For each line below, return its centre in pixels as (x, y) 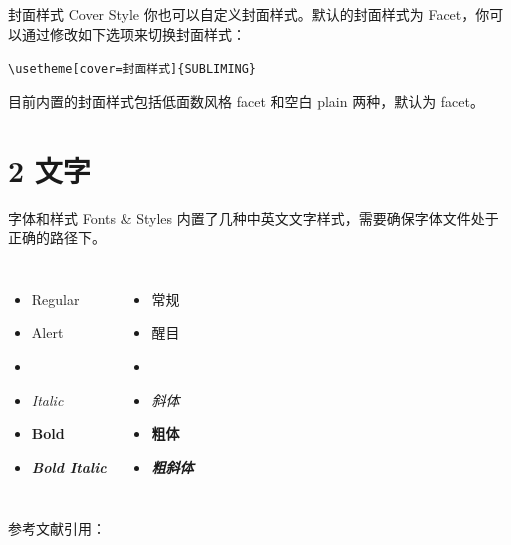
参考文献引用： (57, 528)
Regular (55, 298)
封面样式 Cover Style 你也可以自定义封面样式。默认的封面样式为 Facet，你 (249, 14)
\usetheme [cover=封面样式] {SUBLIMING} (132, 69)
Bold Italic (69, 466)
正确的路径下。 (57, 237)
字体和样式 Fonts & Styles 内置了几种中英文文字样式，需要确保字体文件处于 (253, 217)
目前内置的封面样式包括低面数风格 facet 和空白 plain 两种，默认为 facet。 (246, 100)
